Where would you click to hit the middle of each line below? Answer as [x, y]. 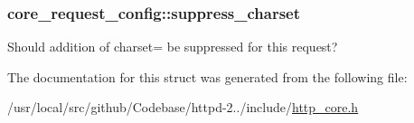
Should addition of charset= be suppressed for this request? [173, 47]
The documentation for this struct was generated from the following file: [207, 76]
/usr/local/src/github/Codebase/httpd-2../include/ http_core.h [183, 107]
